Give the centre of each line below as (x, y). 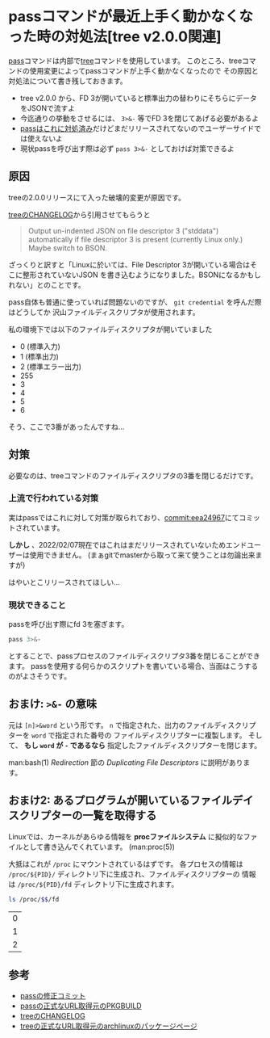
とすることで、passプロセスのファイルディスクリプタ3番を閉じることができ (134, 656)
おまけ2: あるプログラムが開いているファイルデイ (131, 801)
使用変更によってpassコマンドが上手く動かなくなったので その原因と (144, 70)
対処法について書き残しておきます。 (68, 81)
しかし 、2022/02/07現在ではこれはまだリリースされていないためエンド (128, 544)
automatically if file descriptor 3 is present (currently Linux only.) (135, 239)
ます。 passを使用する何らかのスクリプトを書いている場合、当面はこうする (133, 666)
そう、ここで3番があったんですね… (66, 427)
